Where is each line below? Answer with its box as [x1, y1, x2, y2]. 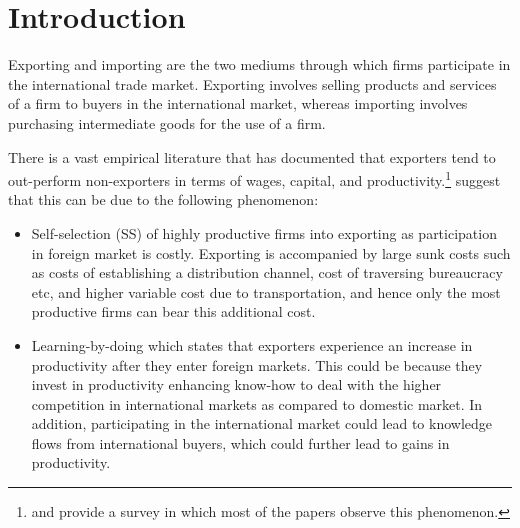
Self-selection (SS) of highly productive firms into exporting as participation [31, 222, 497, 243]
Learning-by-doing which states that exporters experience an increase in [31, 334, 473, 355]
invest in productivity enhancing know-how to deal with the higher [31, 374, 442, 395]
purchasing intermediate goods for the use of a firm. [8, 112, 326, 133]
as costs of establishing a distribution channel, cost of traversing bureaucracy [31, 262, 503, 283]
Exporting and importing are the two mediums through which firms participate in [8, 54, 511, 75]
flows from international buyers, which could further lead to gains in [31, 432, 450, 453]
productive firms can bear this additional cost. [31, 301, 316, 322]
